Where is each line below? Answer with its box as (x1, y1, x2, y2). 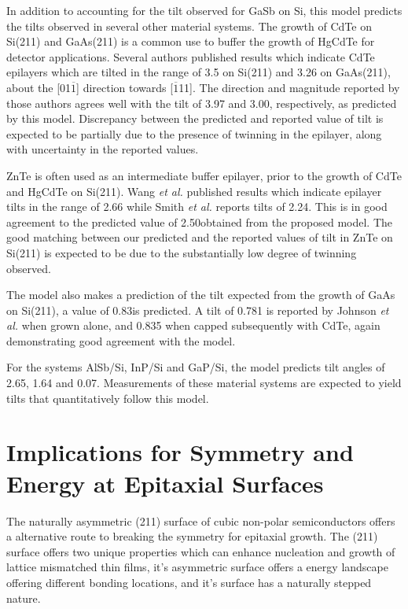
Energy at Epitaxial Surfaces (6, 467, 324, 499)
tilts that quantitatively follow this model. (6, 389, 209, 406)
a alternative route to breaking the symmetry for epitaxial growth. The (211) (6, 528, 378, 544)
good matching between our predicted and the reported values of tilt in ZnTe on (6, 229, 393, 245)
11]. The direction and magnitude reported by (178, 79, 400, 95)
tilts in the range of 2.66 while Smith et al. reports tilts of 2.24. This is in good (6, 198, 388, 215)
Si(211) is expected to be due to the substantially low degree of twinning (6, 244, 357, 260)
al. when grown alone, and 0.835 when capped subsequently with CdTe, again (6, 317, 380, 334)
